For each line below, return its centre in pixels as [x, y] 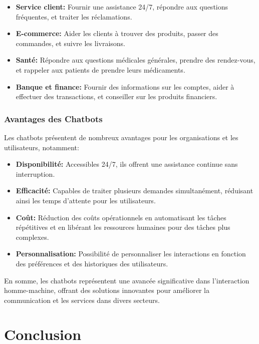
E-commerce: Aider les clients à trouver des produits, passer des [117, 33]
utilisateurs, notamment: [42, 147]
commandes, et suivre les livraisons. [71, 43]
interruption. [35, 174]
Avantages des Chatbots [53, 118]
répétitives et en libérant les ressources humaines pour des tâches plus [123, 227]
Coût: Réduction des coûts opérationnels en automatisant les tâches [121, 217]
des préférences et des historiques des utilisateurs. [92, 263]
